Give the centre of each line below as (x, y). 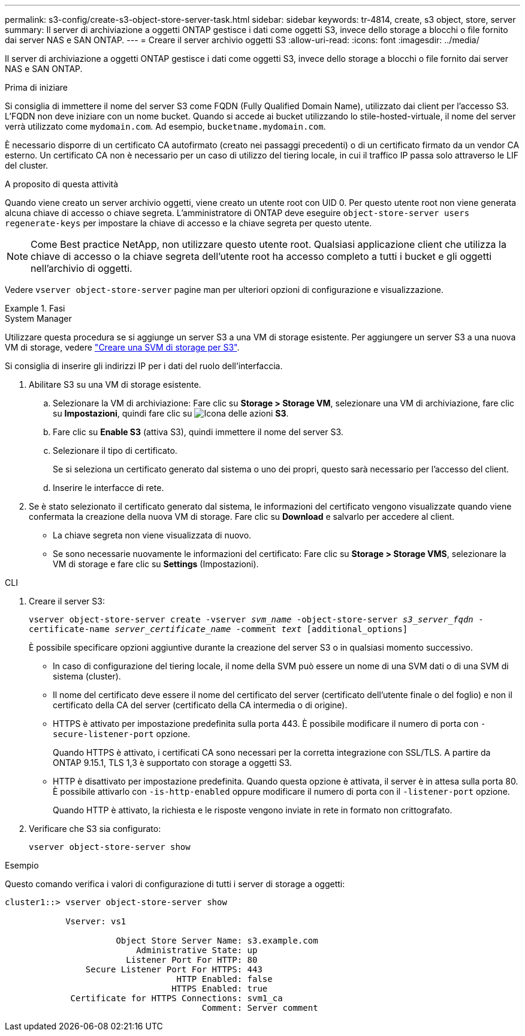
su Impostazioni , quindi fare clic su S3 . (171, 413)
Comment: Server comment (260, 1008)
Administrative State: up (197, 950)
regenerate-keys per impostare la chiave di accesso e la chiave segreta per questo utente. (188, 223)
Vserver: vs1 (96, 921)
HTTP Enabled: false (224, 979)
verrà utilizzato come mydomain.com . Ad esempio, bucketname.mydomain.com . (165, 126)
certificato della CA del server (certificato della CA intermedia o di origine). (200, 705)
